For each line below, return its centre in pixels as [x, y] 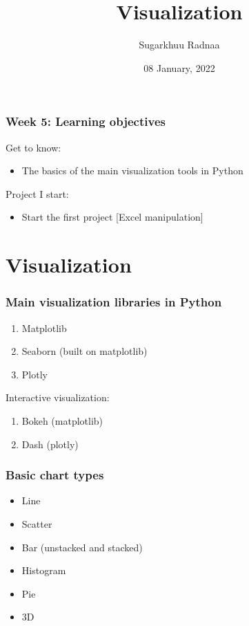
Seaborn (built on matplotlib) [84, 351]
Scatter [37, 523]
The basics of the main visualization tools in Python [132, 171]
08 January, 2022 [179, 67]
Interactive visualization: [58, 397]
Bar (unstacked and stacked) [82, 547]
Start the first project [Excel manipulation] [112, 217]
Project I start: [37, 193]
